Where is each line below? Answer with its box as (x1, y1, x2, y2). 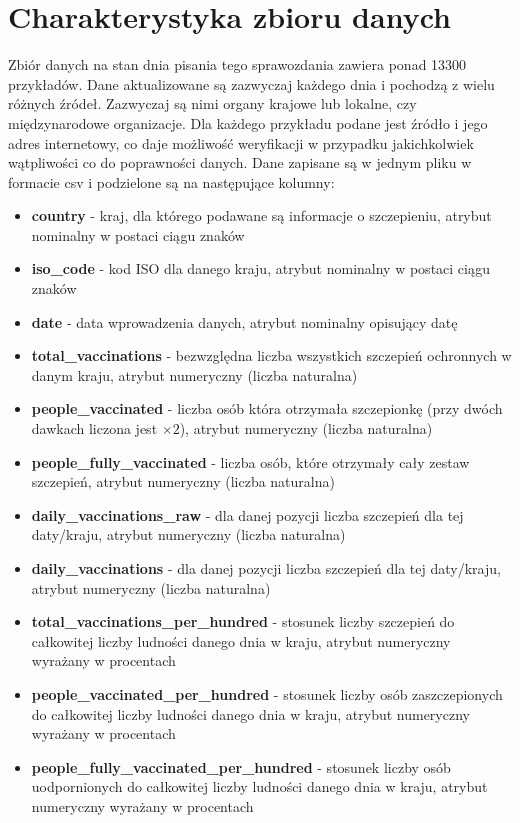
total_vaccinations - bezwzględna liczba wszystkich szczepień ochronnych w (31, 345, 512, 366)
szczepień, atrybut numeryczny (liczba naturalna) (31, 471, 335, 492)
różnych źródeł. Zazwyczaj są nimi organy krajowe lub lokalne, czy (8, 93, 417, 114)
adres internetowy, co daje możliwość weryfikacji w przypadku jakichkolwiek (8, 132, 474, 153)
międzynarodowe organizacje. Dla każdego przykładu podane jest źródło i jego (8, 112, 488, 133)
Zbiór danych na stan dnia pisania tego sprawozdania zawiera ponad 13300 (8, 54, 467, 75)
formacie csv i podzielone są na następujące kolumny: (8, 171, 335, 192)
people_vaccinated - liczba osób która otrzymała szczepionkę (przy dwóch (31, 398, 503, 419)
